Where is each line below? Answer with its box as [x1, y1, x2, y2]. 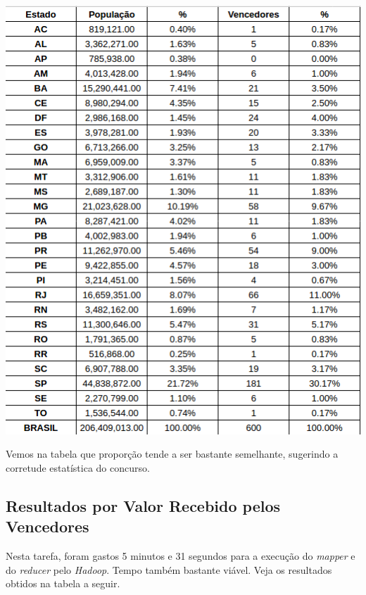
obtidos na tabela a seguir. [6, 576, 120, 591]
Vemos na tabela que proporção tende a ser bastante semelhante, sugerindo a [6, 446, 339, 461]
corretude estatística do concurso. [6, 460, 150, 475]
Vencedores [6, 515, 89, 537]
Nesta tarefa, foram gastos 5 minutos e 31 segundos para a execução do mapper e [6, 549, 355, 563]
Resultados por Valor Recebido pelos [6, 494, 281, 516]
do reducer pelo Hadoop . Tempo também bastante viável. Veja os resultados [6, 562, 332, 577]
